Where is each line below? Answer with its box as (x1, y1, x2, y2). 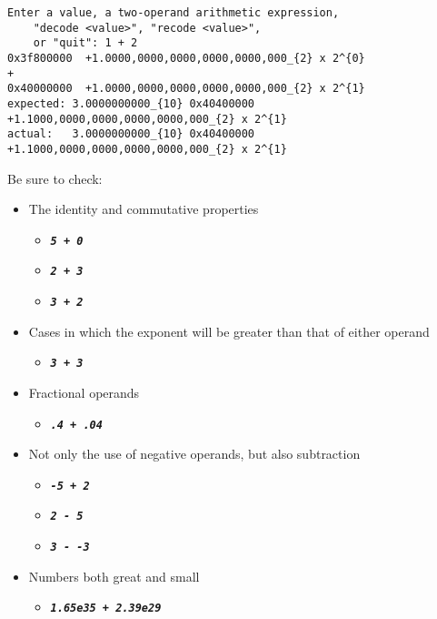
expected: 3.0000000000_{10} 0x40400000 (7, 96, 255, 110)
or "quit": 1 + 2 (33, 36, 138, 50)
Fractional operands (28, 382, 140, 401)
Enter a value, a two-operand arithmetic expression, (7, 6, 340, 19)
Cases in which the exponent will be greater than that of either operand (28, 321, 430, 340)
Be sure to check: (7, 168, 103, 188)
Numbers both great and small (28, 566, 200, 585)
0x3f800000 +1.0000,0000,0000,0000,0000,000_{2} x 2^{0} (7, 51, 365, 65)
